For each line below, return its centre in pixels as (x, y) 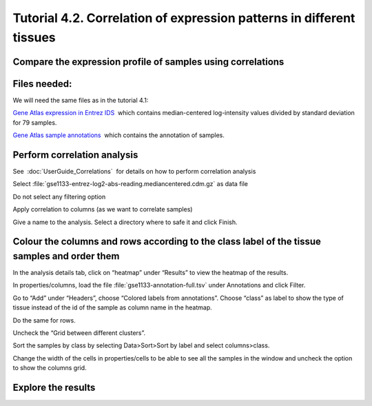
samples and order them (66, 256)
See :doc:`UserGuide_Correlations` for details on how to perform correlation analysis (134, 171)
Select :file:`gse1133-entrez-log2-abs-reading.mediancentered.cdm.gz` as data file (130, 184)
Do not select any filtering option (59, 196)
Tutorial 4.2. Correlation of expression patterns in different (184, 18)
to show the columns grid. (50, 368)
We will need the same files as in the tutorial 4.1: (81, 100)
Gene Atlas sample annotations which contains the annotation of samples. (119, 135)
